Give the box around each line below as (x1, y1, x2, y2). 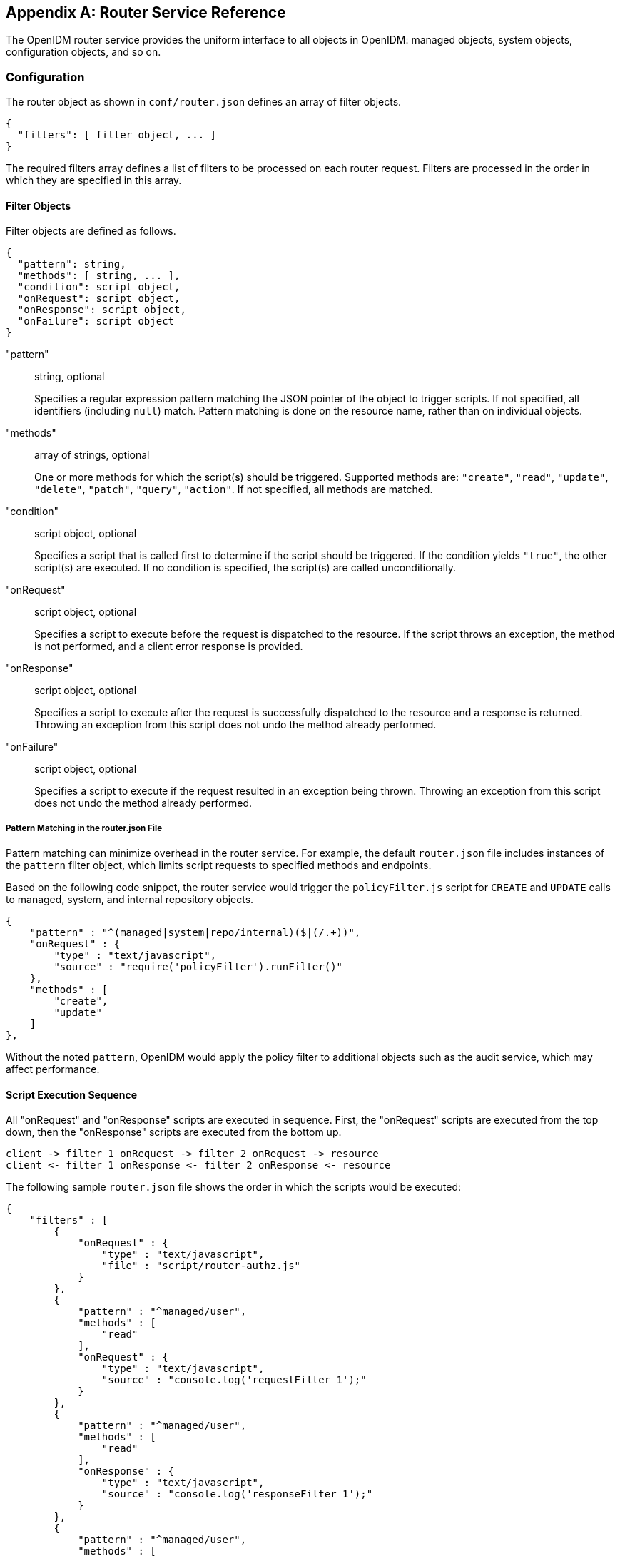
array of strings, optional (34, 449, 150, 462)
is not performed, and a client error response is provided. (34, 640, 303, 653)
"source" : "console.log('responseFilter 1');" (101, 1488, 373, 1500)
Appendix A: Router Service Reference (6, 4, 286, 21)
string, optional (34, 370, 105, 383)
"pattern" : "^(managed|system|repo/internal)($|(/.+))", (29, 927, 361, 939)
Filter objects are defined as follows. (6, 225, 176, 238)
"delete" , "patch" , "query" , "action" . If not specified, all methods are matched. (34, 483, 433, 496)
